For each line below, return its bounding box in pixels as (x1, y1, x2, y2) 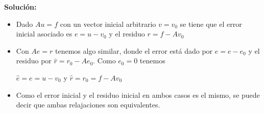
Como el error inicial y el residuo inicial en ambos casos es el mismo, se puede (16, 89, 260, 100)
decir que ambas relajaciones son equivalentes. (16, 99, 160, 110)
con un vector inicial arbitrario (60, 18, 156, 29)
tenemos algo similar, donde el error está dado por (55, 45, 213, 56)
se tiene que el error (180, 18, 242, 29)
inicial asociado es (16, 28, 73, 39)
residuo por (16, 55, 52, 66)
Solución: (4, 2, 37, 12)
